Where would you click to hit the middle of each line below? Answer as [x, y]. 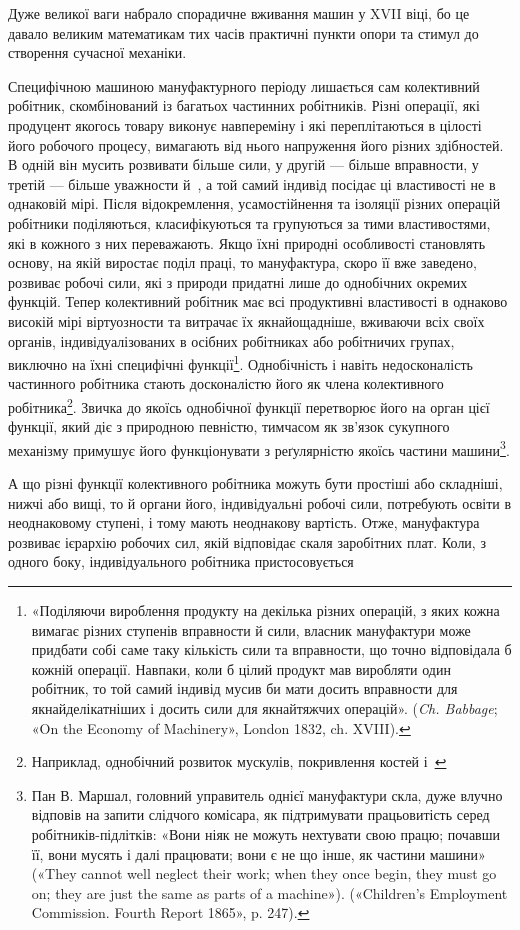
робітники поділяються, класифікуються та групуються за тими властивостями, [249, 222]
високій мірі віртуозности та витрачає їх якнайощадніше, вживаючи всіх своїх [246, 320]
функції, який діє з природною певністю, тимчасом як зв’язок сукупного [229, 426]
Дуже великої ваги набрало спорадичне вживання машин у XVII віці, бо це [239, 13]
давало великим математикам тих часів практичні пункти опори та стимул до [243, 32]
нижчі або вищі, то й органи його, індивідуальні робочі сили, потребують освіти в [260, 502]
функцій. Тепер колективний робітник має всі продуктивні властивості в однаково [258, 301]
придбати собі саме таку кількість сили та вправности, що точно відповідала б [271, 649]
